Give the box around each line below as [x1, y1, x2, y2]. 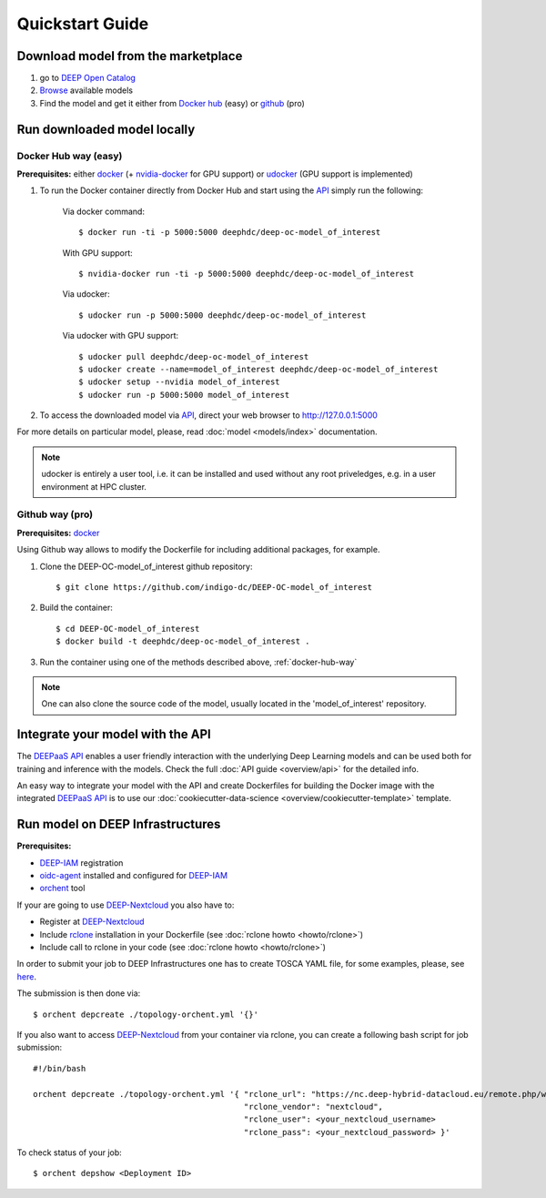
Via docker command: [62, 206, 146, 217]
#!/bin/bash [33, 1063, 86, 1073]
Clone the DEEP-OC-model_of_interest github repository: [39, 561, 253, 572]
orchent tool [39, 883, 86, 894]
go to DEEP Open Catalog [39, 73, 136, 84]
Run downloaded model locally [16, 121, 196, 137]
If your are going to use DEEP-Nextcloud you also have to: [16, 899, 235, 910]
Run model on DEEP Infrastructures [16, 817, 221, 832]
